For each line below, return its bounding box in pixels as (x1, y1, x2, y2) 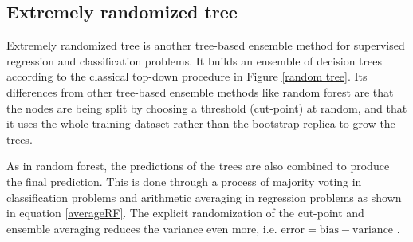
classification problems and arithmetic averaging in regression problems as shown (6, 188, 402, 205)
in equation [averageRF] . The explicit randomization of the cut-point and (6, 204, 364, 221)
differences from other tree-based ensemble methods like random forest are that (6, 83, 394, 100)
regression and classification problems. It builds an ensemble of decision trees (6, 52, 382, 69)
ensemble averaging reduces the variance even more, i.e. (6, 220, 277, 236)
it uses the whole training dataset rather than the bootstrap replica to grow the (6, 115, 395, 132)
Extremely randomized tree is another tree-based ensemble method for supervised (6, 37, 405, 54)
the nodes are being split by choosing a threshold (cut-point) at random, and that (6, 99, 407, 116)
